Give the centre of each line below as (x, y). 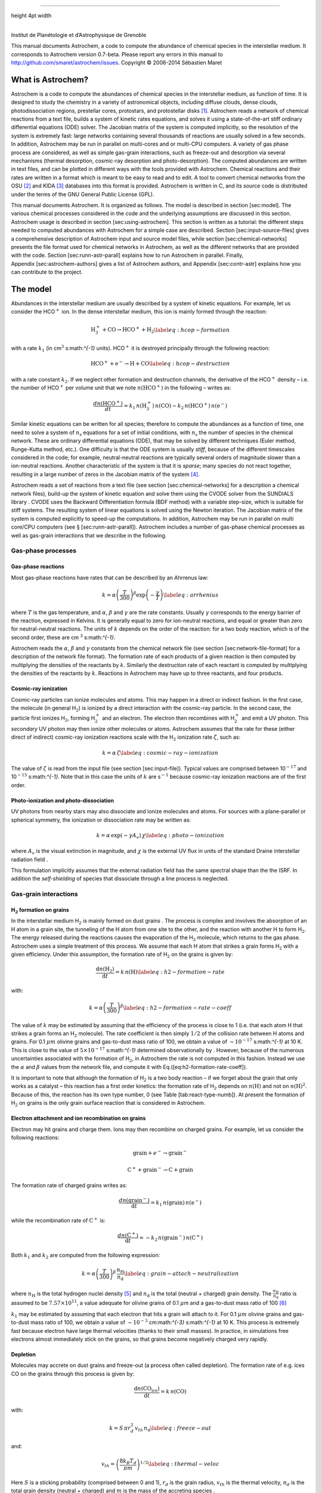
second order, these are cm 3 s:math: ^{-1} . (63, 637)
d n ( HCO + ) (108, 403)
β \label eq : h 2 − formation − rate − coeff (176, 1007)
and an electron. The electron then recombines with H (168, 718)
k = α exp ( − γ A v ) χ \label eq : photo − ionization (160, 836)
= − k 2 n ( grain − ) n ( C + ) (171, 1238)
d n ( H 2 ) (105, 970)
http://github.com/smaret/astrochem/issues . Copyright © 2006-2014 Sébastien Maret (117, 62)
